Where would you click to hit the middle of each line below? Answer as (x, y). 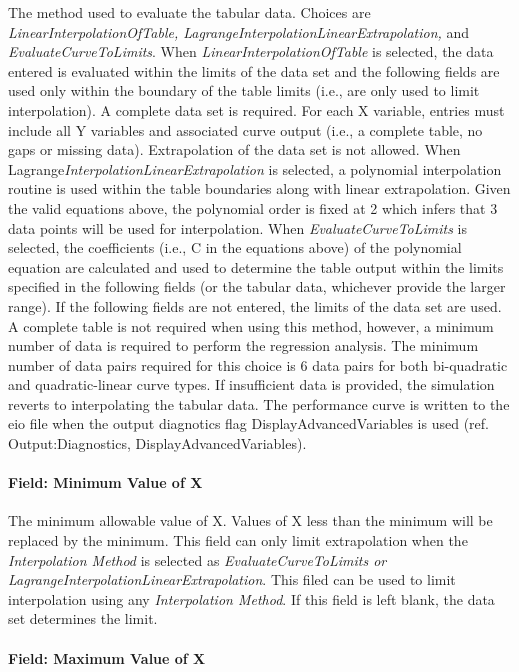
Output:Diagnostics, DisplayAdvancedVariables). (157, 443)
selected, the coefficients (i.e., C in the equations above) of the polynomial (235, 247)
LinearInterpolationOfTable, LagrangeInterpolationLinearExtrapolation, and (239, 31)
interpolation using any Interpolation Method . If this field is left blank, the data (251, 598)
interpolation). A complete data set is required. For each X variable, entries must (256, 109)
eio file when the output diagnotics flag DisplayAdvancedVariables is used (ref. (248, 423)
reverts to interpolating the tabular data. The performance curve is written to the (259, 403)
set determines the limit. (83, 618)
